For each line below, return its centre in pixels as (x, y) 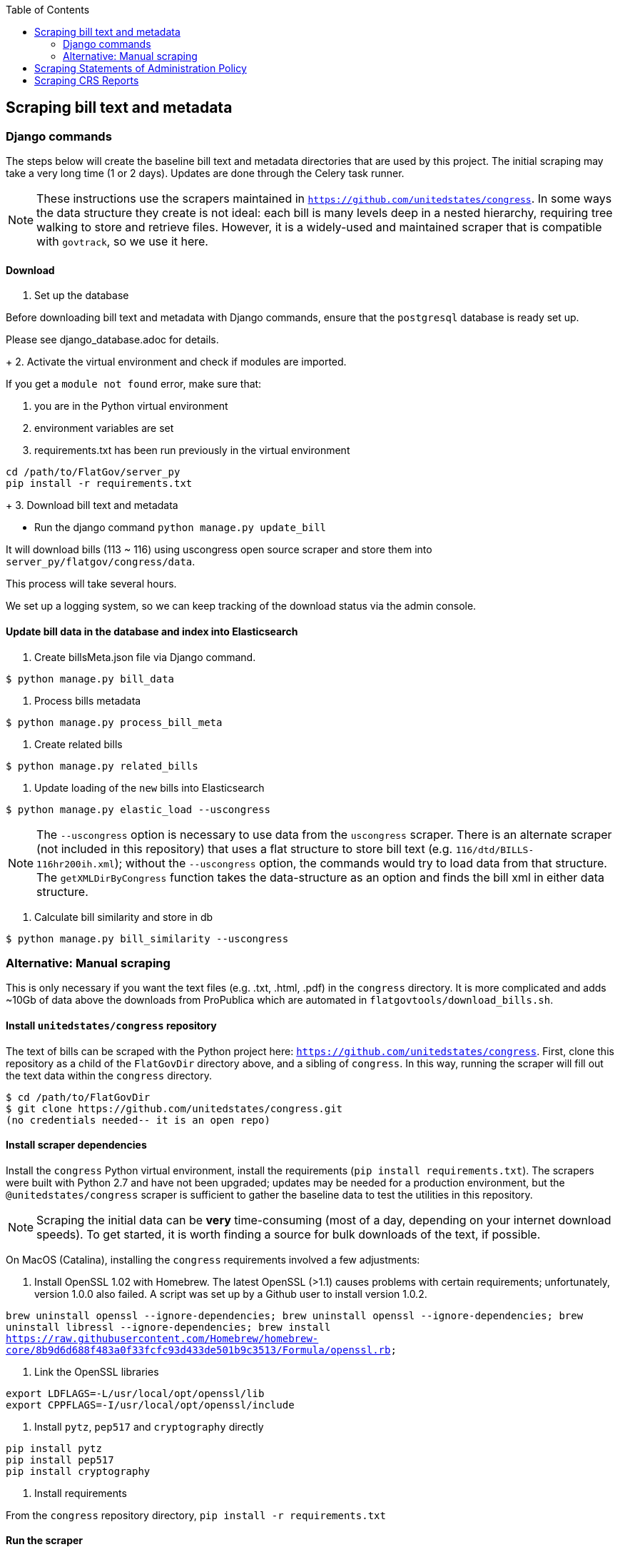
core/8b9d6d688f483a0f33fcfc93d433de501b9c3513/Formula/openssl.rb (198, 1350)
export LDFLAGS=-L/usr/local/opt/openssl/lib (135, 1393)
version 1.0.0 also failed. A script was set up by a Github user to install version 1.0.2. (231, 1294)
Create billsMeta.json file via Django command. (145, 657)
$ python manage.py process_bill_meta (114, 722)
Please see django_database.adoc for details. (112, 340)
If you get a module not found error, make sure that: (134, 384)
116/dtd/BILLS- (495, 850)
